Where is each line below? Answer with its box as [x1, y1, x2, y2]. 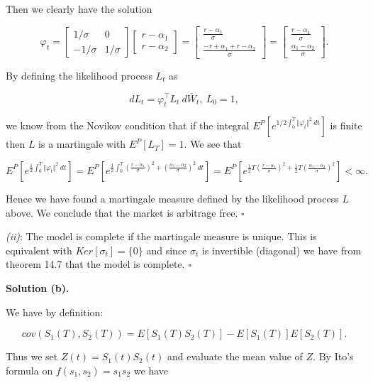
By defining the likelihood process [6, 68, 152, 82]
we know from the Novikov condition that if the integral [6, 118, 250, 133]
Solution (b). [6, 280, 69, 295]
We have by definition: [6, 304, 104, 319]
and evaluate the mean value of [167, 349, 303, 364]
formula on [6, 362, 53, 377]
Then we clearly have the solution [6, 1, 152, 16]
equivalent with [6, 242, 72, 257]
